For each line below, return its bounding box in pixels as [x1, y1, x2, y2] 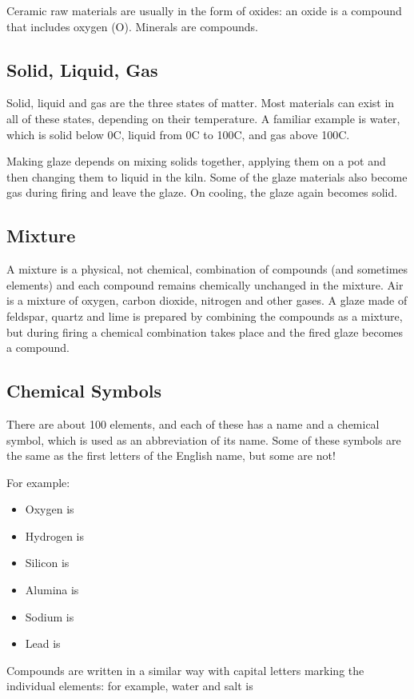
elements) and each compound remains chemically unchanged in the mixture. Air [6, 276, 404, 293]
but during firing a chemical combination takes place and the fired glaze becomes [6, 323, 404, 340]
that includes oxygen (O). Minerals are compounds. [6, 18, 258, 34]
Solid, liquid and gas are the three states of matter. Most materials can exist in [6, 94, 395, 111]
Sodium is [25, 608, 74, 625]
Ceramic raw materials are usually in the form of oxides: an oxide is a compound [6, 2, 402, 18]
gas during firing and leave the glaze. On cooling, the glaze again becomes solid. [6, 184, 398, 201]
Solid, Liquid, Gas [6, 57, 158, 82]
